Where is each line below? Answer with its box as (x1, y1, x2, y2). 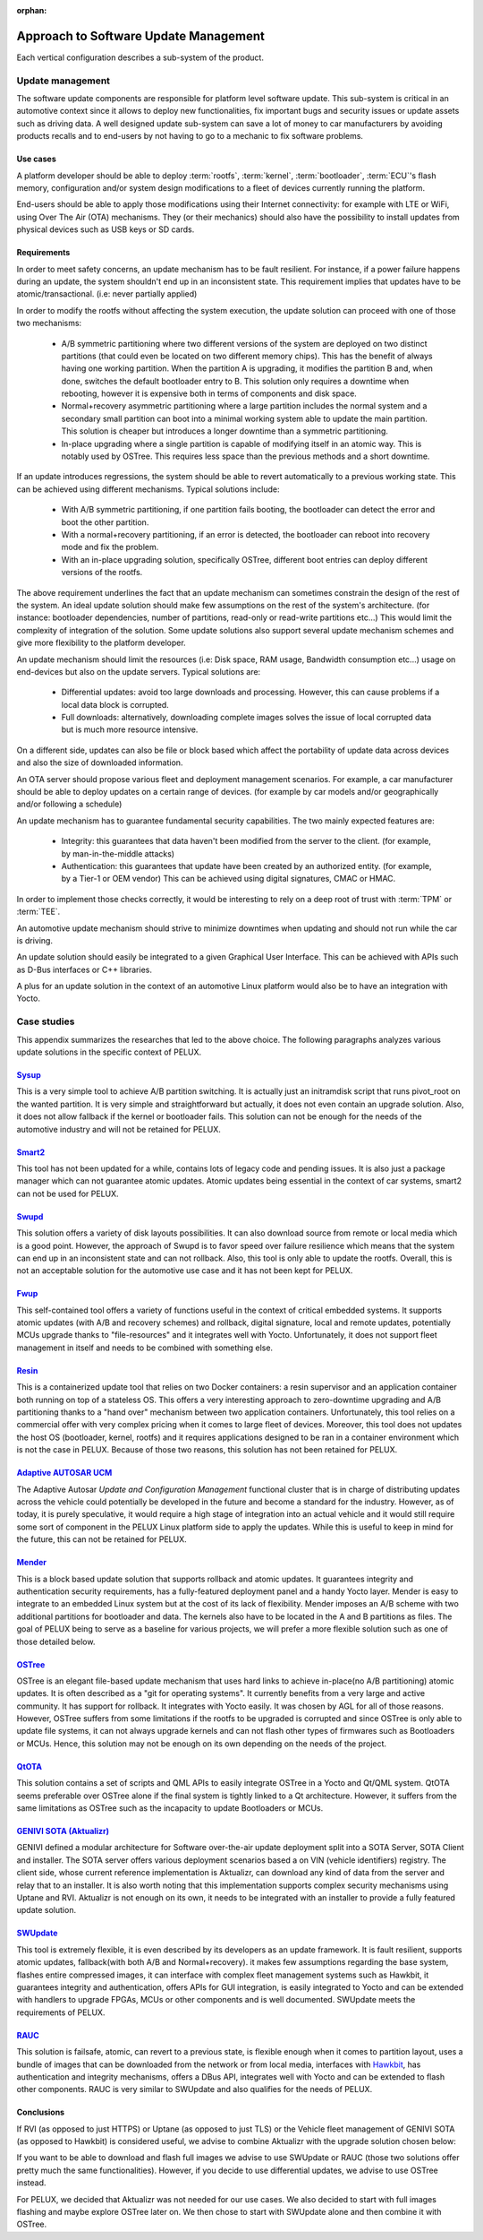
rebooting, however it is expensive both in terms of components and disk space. (61, 388, 357, 399)
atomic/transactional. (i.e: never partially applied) (16, 289, 198, 299)
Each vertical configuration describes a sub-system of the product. (16, 52, 264, 63)
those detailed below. (16, 1636, 96, 1647)
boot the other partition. (61, 516, 149, 528)
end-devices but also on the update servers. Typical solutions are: (16, 666, 261, 676)
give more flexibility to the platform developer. (16, 637, 187, 649)
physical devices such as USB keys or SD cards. (16, 224, 195, 235)
